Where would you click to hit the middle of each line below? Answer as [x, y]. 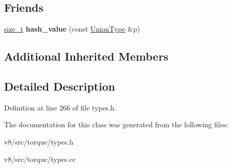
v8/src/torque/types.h [39, 141]
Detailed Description [60, 86]
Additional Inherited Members [86, 56]
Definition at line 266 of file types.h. [60, 107]
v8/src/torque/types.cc [40, 159]
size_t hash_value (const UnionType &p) [72, 29]
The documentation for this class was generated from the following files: [116, 124]
